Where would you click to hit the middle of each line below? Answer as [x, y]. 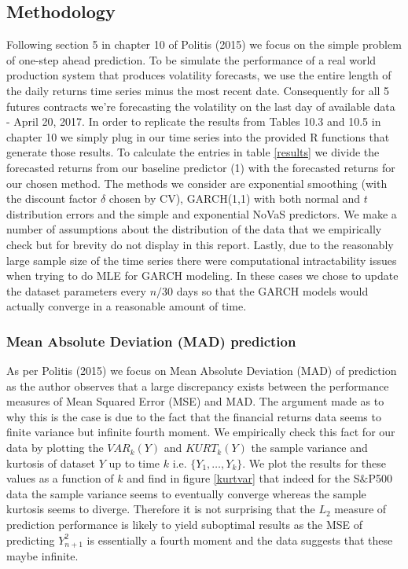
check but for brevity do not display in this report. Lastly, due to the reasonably [200, 244]
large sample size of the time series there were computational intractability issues [202, 260]
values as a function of [60, 478]
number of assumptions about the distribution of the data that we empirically [194, 229]
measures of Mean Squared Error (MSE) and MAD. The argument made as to [195, 401]
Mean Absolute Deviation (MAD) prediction [151, 341]
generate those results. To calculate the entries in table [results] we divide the [193, 152]
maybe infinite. [42, 556]
